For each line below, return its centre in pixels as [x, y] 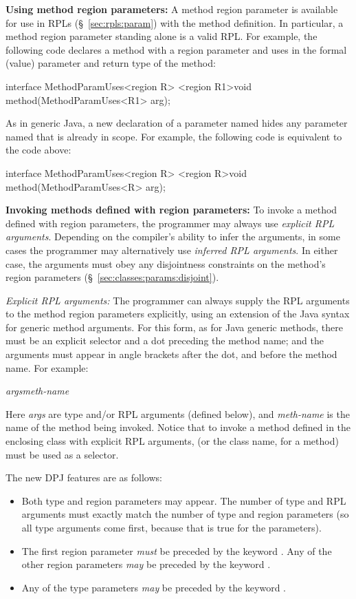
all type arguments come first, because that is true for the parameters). [171, 527]
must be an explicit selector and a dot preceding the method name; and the [165, 340]
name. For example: [47, 367]
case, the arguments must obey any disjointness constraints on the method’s [166, 263]
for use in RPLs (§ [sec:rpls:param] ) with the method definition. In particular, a [175, 22]
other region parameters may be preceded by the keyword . [146, 564]
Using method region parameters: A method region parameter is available [172, 9]
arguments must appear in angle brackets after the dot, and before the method [171, 354]
